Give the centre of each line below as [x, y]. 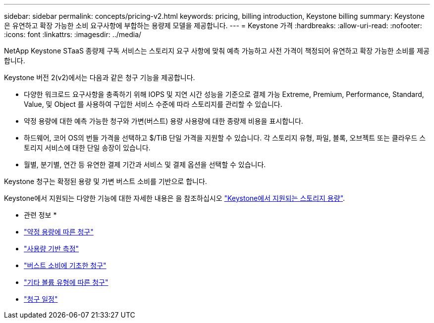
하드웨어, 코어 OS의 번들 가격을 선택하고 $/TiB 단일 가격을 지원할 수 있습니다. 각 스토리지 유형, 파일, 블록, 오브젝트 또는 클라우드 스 [225, 138]
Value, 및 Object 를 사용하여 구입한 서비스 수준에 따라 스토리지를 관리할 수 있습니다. [153, 104]
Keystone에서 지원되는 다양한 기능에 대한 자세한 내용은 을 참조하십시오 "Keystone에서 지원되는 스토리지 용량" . [175, 198]
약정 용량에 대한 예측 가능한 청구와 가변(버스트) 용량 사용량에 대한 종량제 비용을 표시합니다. [163, 121]
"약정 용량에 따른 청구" [59, 232]
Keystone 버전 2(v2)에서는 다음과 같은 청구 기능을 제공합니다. [100, 77]
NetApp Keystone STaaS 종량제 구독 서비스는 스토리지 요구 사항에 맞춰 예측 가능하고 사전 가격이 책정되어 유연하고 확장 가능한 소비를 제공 [217, 51]
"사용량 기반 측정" [52, 249]
